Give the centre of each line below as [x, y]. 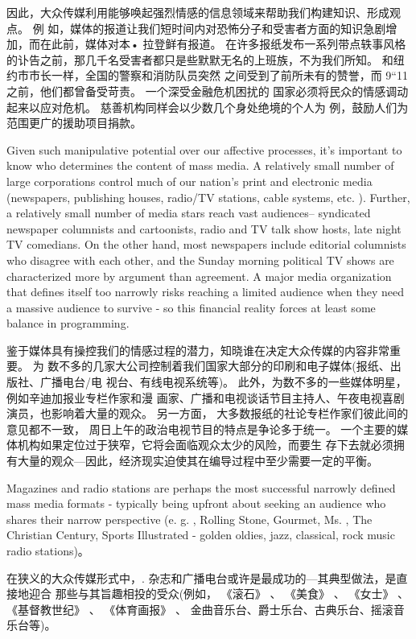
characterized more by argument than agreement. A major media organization [199, 276]
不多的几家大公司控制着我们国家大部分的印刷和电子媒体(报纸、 [224, 366]
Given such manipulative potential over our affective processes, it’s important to [204, 149]
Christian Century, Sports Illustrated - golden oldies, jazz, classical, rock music [201, 535]
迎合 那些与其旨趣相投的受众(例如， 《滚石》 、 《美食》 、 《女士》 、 [219, 594]
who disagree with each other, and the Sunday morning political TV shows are [200, 260]
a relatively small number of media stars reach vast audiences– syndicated [189, 213]
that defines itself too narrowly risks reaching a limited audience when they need [205, 292]
